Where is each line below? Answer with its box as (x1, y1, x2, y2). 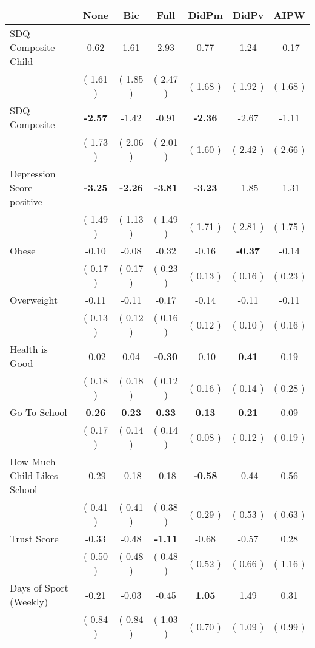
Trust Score (10, 531, 59, 545)
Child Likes (10, 468, 58, 482)
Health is (10, 342, 48, 356)
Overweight (10, 293, 58, 307)
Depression (10, 166, 56, 180)
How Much (10, 454, 56, 468)
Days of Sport (10, 581, 68, 595)
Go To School (10, 405, 67, 419)
